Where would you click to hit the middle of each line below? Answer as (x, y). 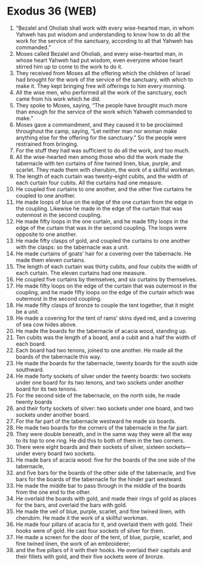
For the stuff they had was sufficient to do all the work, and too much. (103, 150)
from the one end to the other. (53, 492)
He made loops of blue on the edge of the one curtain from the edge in (104, 202)
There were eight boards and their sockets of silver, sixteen (90, 446)
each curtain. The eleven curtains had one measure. (81, 273)
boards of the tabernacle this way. (59, 357)
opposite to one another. (46, 234)
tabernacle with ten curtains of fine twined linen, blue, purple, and (98, 163)
